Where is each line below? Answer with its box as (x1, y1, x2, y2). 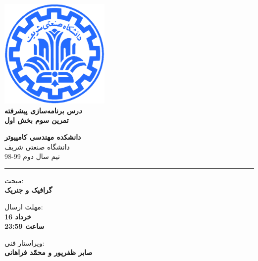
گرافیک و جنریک (4, 185, 52, 195)
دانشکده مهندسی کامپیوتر (4, 131, 81, 142)
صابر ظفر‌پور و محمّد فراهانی (4, 247, 93, 258)
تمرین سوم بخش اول (4, 115, 69, 125)
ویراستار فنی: (4, 237, 45, 248)
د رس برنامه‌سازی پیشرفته (4, 105, 82, 115)
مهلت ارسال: (4, 201, 43, 211)
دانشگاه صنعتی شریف (4, 141, 70, 152)
